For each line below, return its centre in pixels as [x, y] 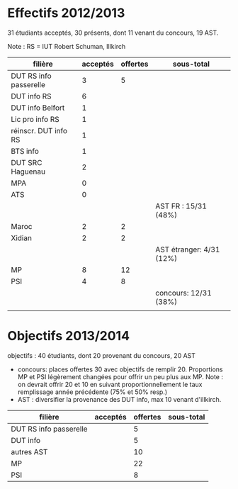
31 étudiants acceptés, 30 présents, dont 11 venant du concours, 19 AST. [113, 33]
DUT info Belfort [38, 108]
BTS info [25, 151]
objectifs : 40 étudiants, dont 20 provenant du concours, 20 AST [102, 355]
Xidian [21, 237]
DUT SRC [27, 162]
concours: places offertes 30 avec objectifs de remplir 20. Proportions [120, 369]
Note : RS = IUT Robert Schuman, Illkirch [67, 46]
